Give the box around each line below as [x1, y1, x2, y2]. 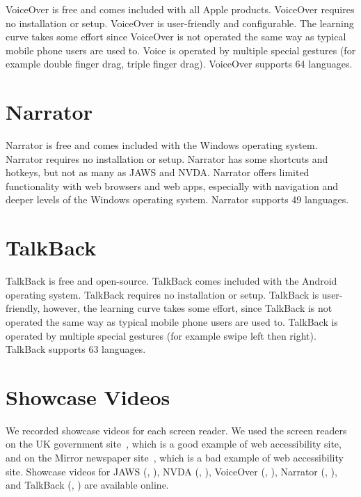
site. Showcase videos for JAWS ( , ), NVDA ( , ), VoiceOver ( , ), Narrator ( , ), [6, 464, 337, 478]
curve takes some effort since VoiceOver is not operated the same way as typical [6, 29, 346, 44]
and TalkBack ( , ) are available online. [6, 478, 169, 492]
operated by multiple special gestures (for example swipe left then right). [6, 328, 316, 342]
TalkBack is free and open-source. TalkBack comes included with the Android [6, 274, 337, 288]
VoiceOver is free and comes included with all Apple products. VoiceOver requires [6, 2, 355, 16]
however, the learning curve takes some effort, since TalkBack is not [43, 301, 332, 315]
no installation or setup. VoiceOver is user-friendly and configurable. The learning [6, 15, 354, 30]
